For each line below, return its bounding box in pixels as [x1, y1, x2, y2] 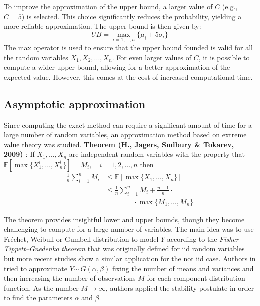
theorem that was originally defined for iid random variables [61, 243, 245, 254]
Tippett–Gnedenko [4, 243, 59, 254]
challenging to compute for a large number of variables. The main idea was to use [4, 224, 254, 234]
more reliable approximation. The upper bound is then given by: [4, 21, 201, 31]
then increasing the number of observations [4, 273, 136, 283]
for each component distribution [147, 273, 245, 283]
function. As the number [4, 282, 79, 293]
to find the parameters [4, 292, 73, 303]
